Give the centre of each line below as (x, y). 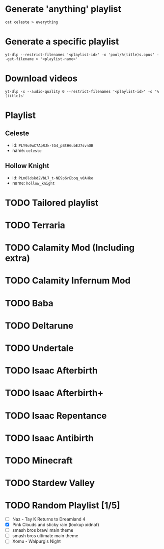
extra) (18, 258)
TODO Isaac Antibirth (50, 438)
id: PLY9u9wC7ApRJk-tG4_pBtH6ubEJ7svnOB (53, 145)
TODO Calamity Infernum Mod (68, 281)
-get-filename (20, 59)
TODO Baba (29, 303)
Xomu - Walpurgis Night (37, 541)
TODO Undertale (39, 348)
